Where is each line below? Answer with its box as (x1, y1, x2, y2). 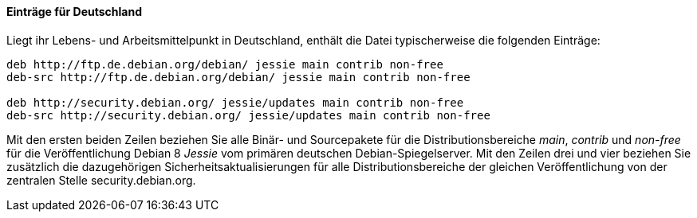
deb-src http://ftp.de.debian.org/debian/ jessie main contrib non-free (6, 70, 471, 84)
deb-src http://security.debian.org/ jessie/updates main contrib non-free (6, 108, 490, 122)
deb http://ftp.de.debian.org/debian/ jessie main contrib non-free (6, 57, 443, 71)
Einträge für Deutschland (6, 5, 143, 18)
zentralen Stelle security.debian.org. (6, 173, 196, 187)
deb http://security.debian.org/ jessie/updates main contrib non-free (6, 95, 464, 109)
